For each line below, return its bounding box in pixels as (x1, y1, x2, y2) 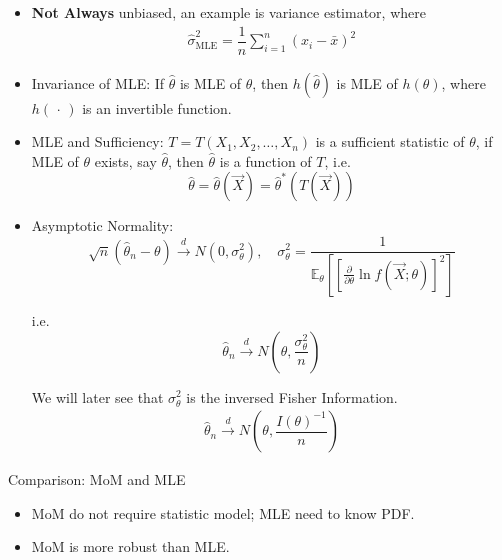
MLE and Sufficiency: (31, 131, 164, 152)
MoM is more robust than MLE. (31, 536, 230, 557)
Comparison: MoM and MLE (8, 469, 186, 490)
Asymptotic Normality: (31, 215, 174, 236)
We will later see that (31, 386, 164, 407)
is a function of (219, 150, 312, 171)
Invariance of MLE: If (31, 72, 165, 93)
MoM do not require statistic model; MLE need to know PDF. (31, 502, 415, 523)
